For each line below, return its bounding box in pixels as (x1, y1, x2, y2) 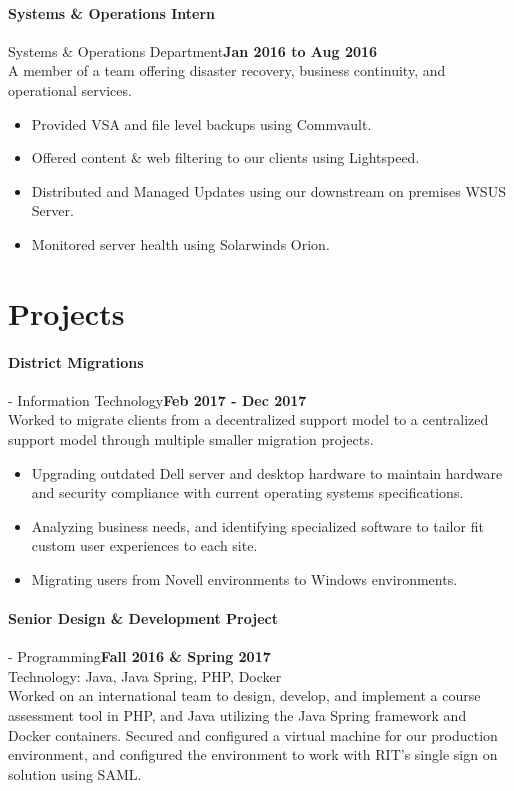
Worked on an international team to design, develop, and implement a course (8, 685, 481, 706)
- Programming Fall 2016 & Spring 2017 (8, 646, 271, 667)
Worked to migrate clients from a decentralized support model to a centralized (8, 409, 489, 430)
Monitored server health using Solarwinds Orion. (31, 233, 330, 254)
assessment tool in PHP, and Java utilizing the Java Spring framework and (8, 705, 467, 726)
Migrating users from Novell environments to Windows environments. (31, 568, 458, 589)
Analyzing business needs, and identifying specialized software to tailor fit (31, 515, 484, 536)
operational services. (8, 79, 132, 100)
